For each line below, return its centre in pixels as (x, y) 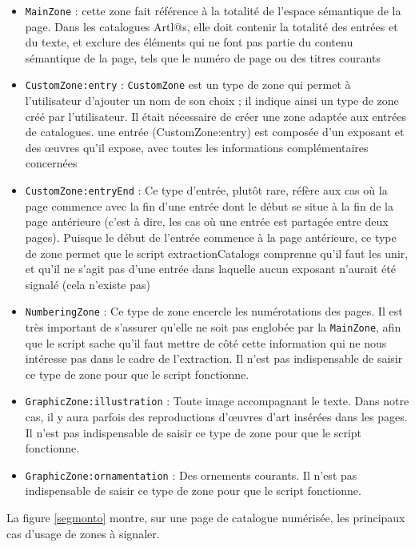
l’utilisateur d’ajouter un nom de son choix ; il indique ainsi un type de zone (212, 101)
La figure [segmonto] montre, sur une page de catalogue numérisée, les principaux (206, 518)
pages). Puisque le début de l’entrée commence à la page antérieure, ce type (211, 237)
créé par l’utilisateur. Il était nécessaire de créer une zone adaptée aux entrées (215, 116)
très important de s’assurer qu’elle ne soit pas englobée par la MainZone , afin (213, 326)
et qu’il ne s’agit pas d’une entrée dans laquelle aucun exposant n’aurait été (210, 269)
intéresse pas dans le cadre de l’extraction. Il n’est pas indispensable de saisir (214, 358)
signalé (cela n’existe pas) (88, 284)
